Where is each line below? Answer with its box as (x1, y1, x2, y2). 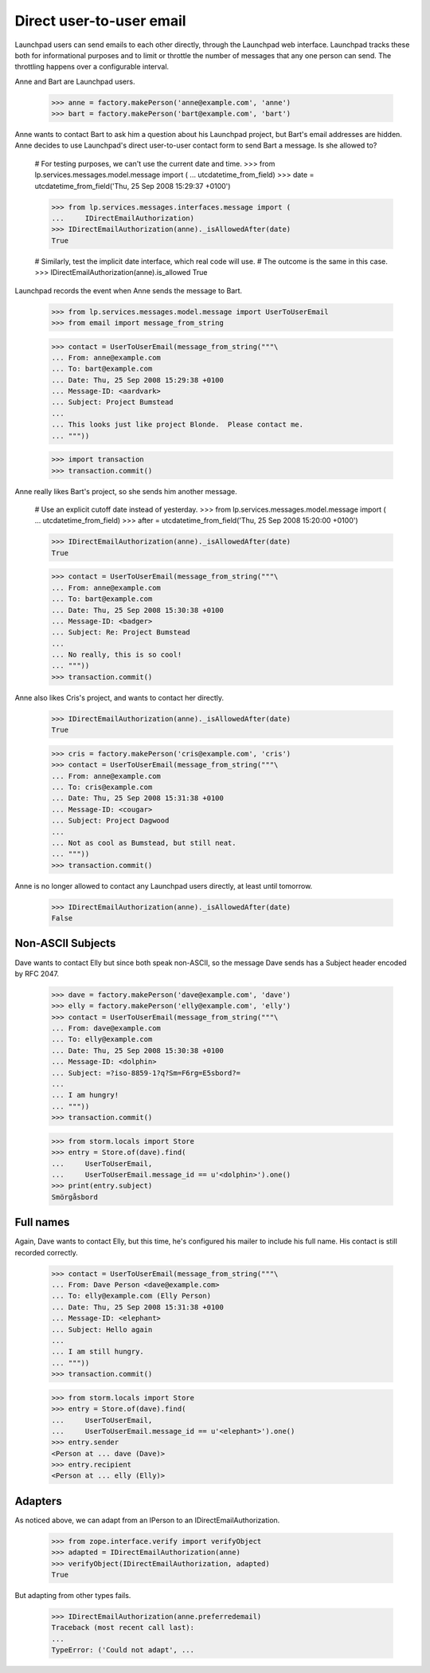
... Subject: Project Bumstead (51, 398, 174, 406)
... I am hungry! (51, 1090, 119, 1100)
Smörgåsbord (51, 1192, 99, 1201)
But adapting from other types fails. (14, 1591, 131, 1600)
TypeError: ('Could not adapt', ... (51, 1646, 195, 1655)
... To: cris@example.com (51, 782, 153, 791)
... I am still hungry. (51, 1347, 145, 1357)
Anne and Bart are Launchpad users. (14, 77, 135, 86)
